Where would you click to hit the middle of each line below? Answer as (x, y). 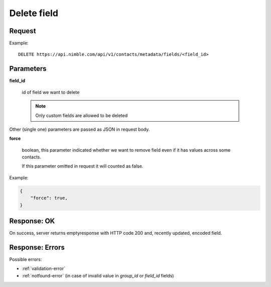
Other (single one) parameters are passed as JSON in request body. (80, 129)
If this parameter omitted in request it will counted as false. (83, 166)
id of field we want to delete (51, 92)
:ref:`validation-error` (43, 268)
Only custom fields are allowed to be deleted (82, 115)
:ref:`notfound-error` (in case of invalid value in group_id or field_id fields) (98, 275)
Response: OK (32, 221)
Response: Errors (37, 247)
